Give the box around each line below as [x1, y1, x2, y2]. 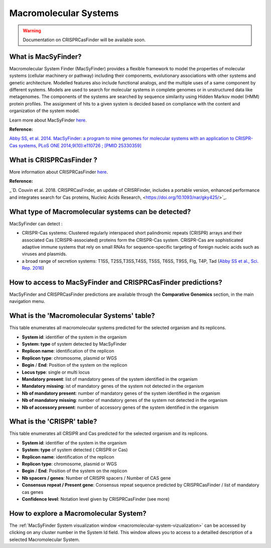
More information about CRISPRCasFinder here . [9, 169, 108, 175]
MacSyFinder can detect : [9, 221, 63, 227]
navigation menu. [9, 298, 45, 304]
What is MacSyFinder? [9, 52, 82, 61]
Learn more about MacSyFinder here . [9, 117, 87, 123]
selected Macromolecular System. [9, 536, 80, 542]
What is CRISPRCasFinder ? [9, 156, 98, 164]
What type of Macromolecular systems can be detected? [9, 207, 191, 216]
